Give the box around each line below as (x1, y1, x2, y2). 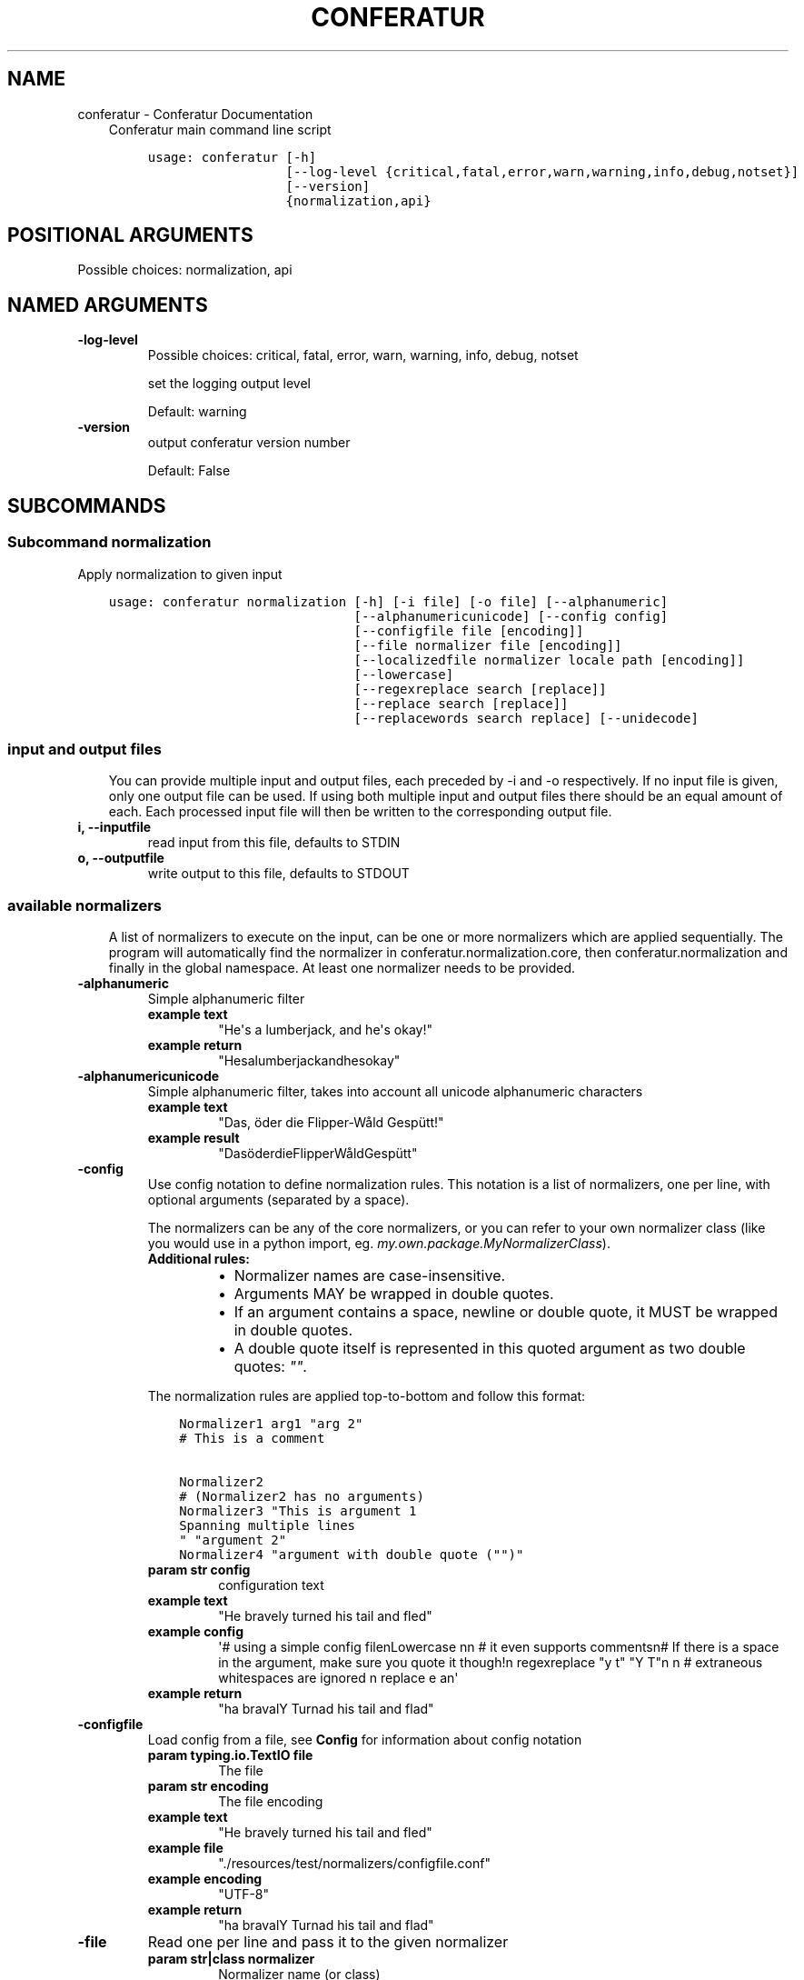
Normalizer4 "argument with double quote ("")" (179, 1547, 524, 1562)
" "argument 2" (179, 1533, 287, 1547)
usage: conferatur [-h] (147, 149, 317, 165)
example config (147, 1624, 243, 1639)
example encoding (147, 1871, 263, 1886)
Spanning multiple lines (179, 1518, 356, 1533)
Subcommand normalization (7, 533, 212, 552)
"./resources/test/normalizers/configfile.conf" (218, 1855, 491, 1871)
